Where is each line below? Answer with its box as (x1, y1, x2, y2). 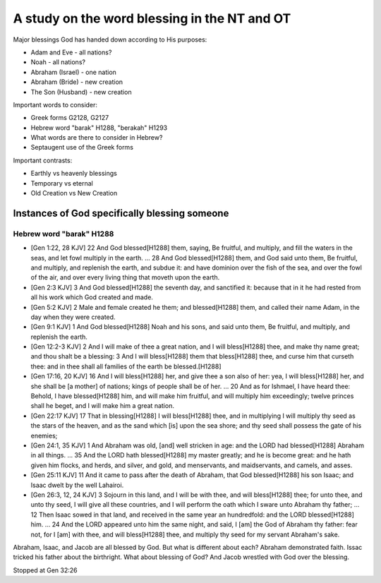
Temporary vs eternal (30, 179, 93, 187)
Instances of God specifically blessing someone (13, 207, 229, 219)
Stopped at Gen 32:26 (13, 565, 78, 575)
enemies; (30, 431, 58, 440)
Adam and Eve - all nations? (30, 48, 112, 56)
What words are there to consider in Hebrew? (30, 133, 163, 142)
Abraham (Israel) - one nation (30, 68, 116, 76)
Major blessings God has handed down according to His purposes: (13, 35, 207, 44)
